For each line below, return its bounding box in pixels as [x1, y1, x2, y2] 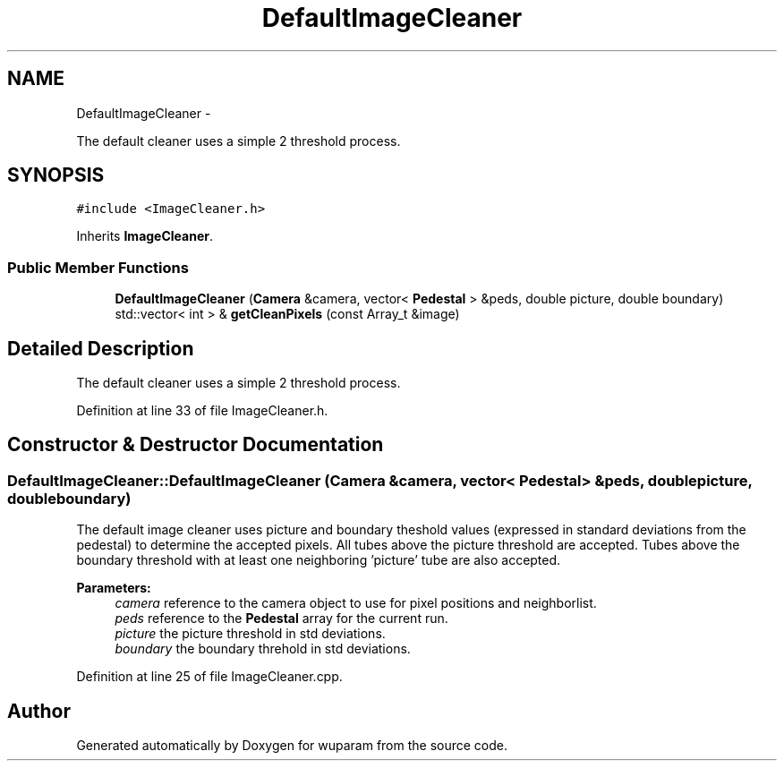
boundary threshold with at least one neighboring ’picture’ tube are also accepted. [76, 552, 561, 568]
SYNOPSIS [7, 164, 105, 187]
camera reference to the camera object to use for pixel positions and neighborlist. [115, 595, 597, 611]
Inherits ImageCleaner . [76, 228, 214, 244]
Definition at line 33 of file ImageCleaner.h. [76, 403, 328, 419]
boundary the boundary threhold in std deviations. [115, 641, 411, 657]
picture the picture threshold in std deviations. [115, 626, 386, 642]
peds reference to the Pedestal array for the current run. [115, 610, 448, 627]
